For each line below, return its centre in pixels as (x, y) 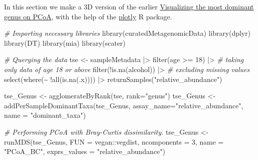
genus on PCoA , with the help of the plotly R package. (88, 16)
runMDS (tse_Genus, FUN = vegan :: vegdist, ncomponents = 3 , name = (114, 141)
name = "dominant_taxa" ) (45, 115)
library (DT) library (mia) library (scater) (65, 42)
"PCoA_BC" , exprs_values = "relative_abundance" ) (85, 151)
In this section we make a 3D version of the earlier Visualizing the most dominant (129, 6)
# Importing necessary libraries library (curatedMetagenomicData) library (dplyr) (127, 33)
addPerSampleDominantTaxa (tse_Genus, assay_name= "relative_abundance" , (124, 105)
